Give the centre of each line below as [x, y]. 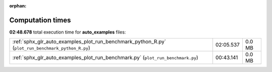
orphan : [18, 6]
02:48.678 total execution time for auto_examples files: [67, 32]
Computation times [40, 20]
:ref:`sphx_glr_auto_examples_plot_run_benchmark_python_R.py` [89, 41]
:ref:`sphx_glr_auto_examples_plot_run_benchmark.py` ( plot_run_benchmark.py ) [105, 57]
